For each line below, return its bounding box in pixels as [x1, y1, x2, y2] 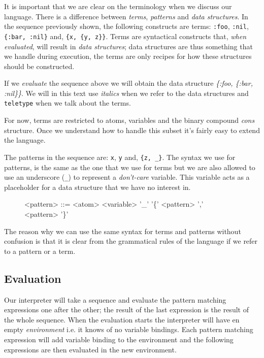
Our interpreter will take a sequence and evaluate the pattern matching [4, 294, 226, 305]
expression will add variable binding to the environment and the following [4, 334, 234, 344]
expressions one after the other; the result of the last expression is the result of [4, 304, 249, 315]
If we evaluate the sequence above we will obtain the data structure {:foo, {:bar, [4, 78, 253, 88]
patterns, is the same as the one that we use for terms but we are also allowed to [4, 161, 255, 172]
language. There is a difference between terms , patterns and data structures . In [4, 11, 248, 21]
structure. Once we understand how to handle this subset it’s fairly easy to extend [4, 124, 260, 135]
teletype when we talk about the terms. [4, 97, 131, 108]
